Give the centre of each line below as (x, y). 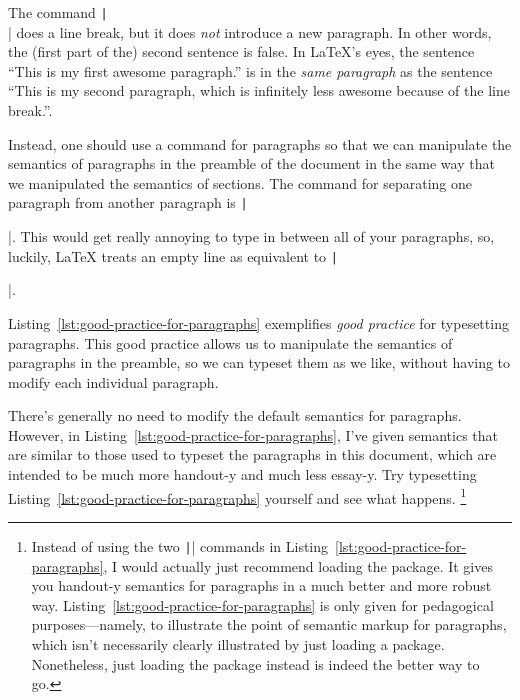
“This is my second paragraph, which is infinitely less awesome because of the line (259, 90)
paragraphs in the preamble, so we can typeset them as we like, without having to (259, 362)
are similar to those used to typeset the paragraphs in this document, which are (252, 454)
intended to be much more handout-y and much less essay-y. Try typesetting (242, 474)
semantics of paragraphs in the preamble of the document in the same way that (251, 163)
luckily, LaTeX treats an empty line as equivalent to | (173, 255)
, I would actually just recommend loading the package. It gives (298, 565)
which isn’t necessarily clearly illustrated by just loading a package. (238, 643)
